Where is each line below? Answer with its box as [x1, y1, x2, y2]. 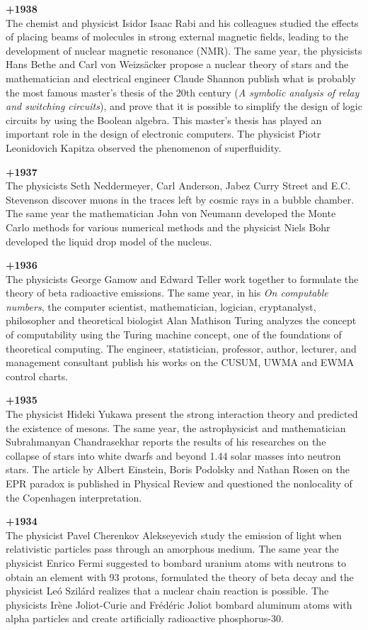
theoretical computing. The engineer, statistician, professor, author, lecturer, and [6, 341, 357, 355]
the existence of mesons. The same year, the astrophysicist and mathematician [6, 420, 346, 435]
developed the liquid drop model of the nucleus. [6, 233, 212, 248]
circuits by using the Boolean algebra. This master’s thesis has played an [6, 112, 322, 127]
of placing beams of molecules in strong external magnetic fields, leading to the [6, 29, 349, 44]
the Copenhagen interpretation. [6, 490, 142, 504]
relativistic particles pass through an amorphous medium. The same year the [6, 541, 339, 556]
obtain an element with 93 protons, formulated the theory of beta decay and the [6, 569, 354, 584]
